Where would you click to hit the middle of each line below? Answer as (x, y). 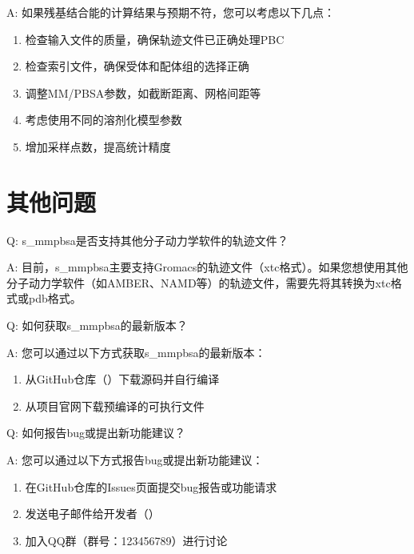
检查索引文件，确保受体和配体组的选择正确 (137, 66)
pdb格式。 (55, 298)
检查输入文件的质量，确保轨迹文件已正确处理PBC (155, 39)
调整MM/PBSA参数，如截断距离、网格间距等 (143, 92)
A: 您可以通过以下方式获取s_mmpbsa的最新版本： (136, 352)
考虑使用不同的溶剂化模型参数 (103, 120)
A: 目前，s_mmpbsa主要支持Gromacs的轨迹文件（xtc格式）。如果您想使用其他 (207, 267)
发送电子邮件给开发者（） (92, 514)
